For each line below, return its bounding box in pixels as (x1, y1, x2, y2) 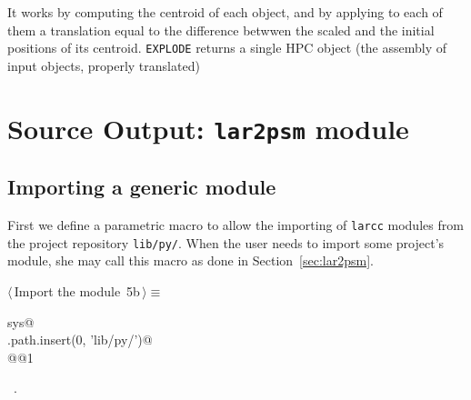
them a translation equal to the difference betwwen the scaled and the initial (7, 20, 435, 39)
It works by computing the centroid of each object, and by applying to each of (7, 3, 443, 21)
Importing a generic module (7, 173, 276, 201)
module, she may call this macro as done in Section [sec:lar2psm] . (7, 251, 374, 270)
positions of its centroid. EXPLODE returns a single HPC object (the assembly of (7, 38, 447, 57)
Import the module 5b (14, 282, 140, 301)
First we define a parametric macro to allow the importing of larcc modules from (7, 215, 464, 235)
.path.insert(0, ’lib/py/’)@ (7, 330, 153, 349)
